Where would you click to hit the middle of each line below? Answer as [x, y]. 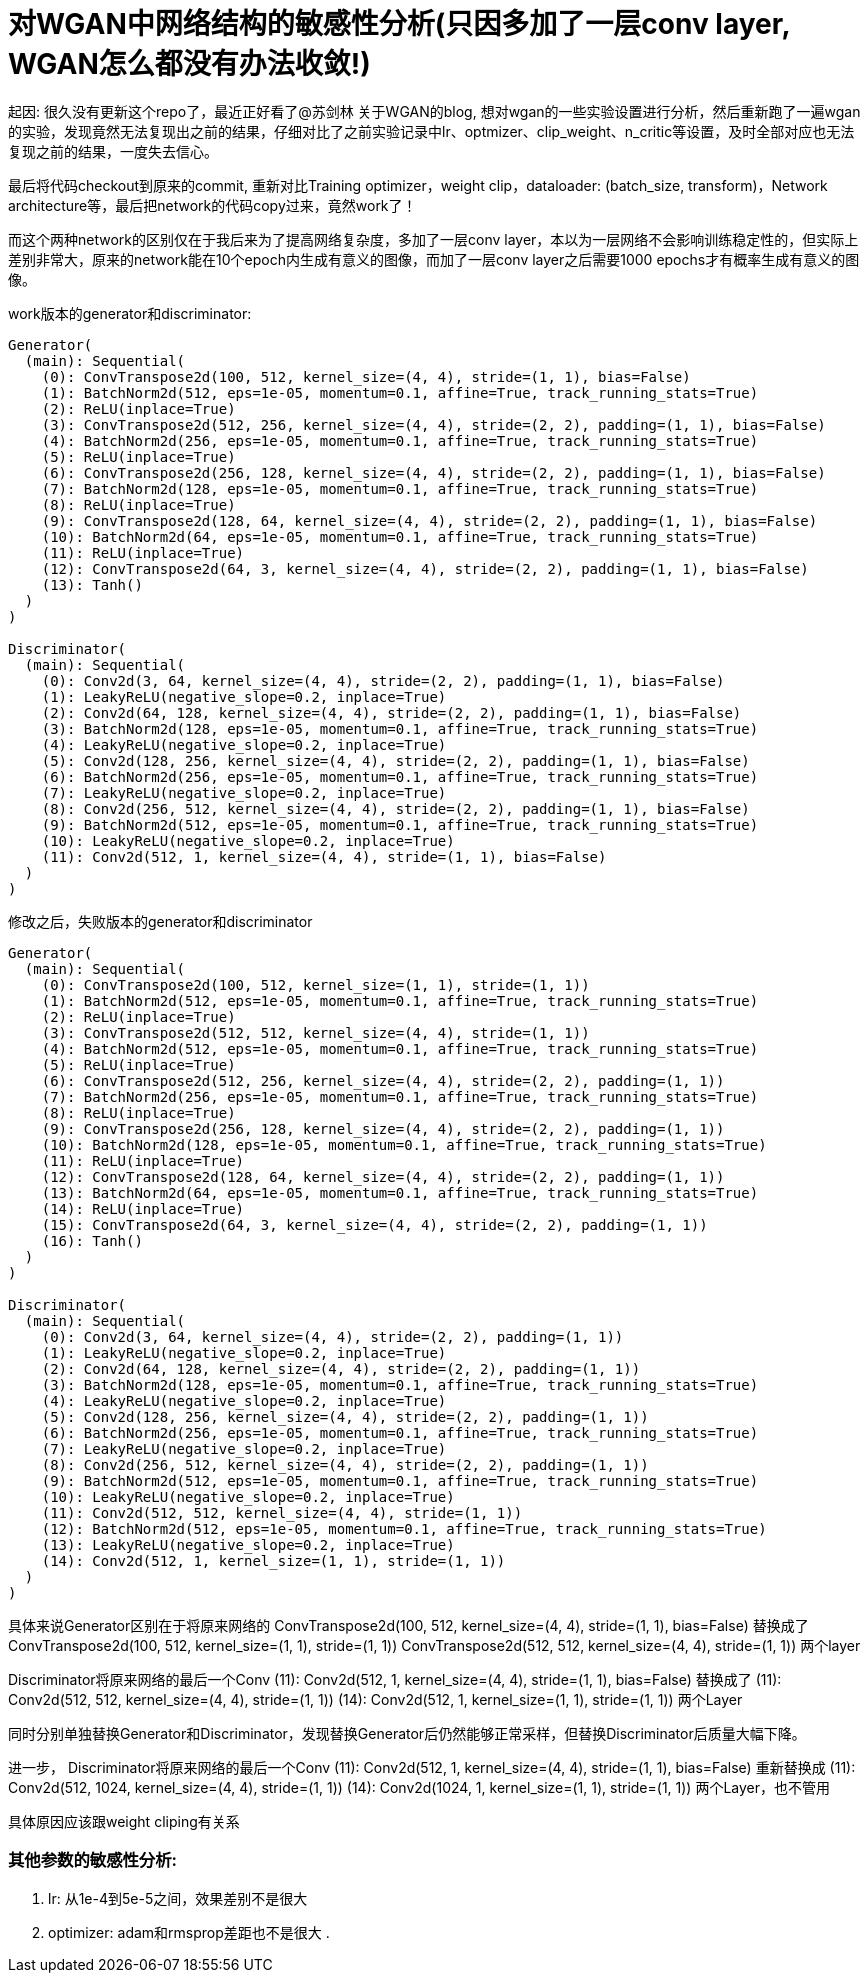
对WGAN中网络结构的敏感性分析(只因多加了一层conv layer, [399, 24]
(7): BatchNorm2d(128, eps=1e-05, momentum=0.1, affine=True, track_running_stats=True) [400, 488]
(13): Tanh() [92, 584]
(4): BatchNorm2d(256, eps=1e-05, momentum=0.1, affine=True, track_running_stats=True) [400, 440]
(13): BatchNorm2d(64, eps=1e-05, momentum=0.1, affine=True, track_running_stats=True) [400, 1192]
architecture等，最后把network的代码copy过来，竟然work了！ [212, 205]
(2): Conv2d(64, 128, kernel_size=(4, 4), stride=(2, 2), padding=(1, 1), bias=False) [391, 712]
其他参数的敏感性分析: [93, 1860]
